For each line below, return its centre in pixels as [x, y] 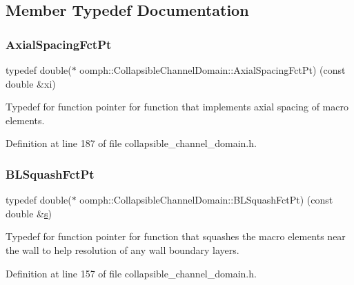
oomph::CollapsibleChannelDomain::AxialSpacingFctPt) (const [213, 70]
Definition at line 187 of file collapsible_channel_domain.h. [131, 143]
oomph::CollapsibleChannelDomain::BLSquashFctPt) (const [206, 200]
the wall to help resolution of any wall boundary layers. [122, 249]
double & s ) [29, 213]
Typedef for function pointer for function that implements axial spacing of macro [177, 107]
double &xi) [31, 83]
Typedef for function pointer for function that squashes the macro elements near [176, 236]
